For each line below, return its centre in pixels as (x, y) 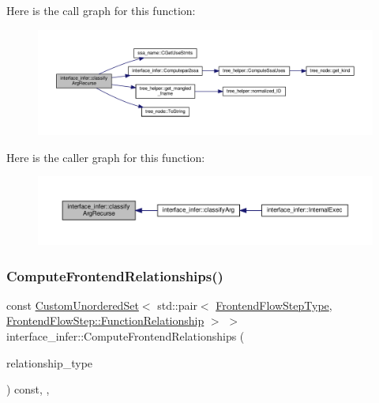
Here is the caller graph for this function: (106, 157)
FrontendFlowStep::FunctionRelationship (105, 320)
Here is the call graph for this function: (101, 10)
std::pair (177, 305)
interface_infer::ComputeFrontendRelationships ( (126, 336)
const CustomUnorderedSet (73, 305)
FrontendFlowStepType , (274, 305)
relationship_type (50, 362)
